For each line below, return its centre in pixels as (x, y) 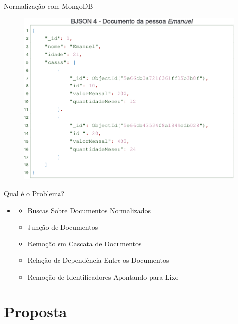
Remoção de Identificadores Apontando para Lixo (103, 277)
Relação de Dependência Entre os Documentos (98, 260)
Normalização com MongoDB (49, 6)
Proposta (36, 311)
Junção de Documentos (63, 227)
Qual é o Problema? (34, 194)
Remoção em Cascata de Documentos (85, 243)
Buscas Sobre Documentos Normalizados (89, 210)
